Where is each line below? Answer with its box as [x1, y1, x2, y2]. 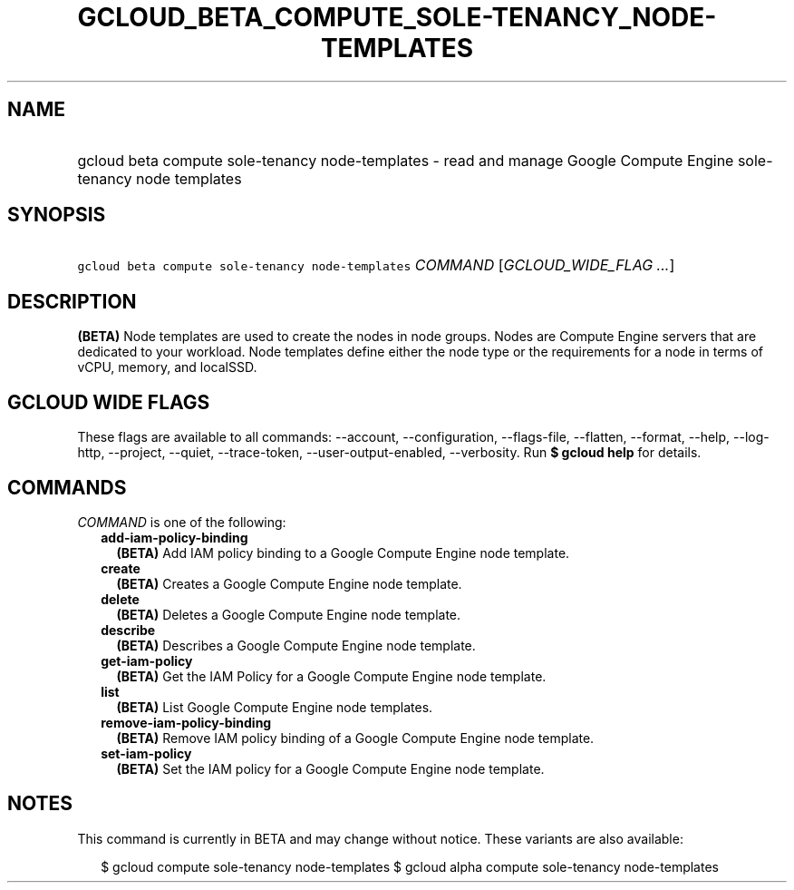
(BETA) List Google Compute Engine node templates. [116, 699, 433, 715]
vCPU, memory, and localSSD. [77, 359, 257, 376]
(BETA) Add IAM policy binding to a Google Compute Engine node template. [116, 544, 570, 561]
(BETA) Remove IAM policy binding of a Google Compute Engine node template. [116, 729, 595, 746]
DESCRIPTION [7, 289, 137, 313]
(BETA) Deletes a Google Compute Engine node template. [116, 606, 461, 622]
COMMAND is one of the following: [77, 513, 286, 530]
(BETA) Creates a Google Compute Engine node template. [116, 575, 462, 592]
